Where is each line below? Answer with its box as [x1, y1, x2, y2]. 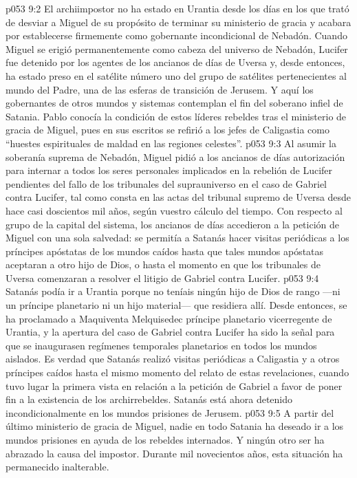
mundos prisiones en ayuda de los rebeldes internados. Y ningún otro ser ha [6, 433, 325, 446]
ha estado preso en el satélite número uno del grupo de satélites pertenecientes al [6, 68, 347, 83]
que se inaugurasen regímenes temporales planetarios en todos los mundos [6, 338, 317, 352]
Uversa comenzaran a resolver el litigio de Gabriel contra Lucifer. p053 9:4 [6, 270, 319, 285]
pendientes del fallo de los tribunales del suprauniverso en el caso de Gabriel [6, 176, 327, 191]
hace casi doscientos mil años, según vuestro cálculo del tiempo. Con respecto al [6, 203, 343, 217]
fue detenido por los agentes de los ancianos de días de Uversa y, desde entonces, [6, 55, 345, 69]
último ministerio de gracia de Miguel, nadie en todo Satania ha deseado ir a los [6, 419, 344, 433]
